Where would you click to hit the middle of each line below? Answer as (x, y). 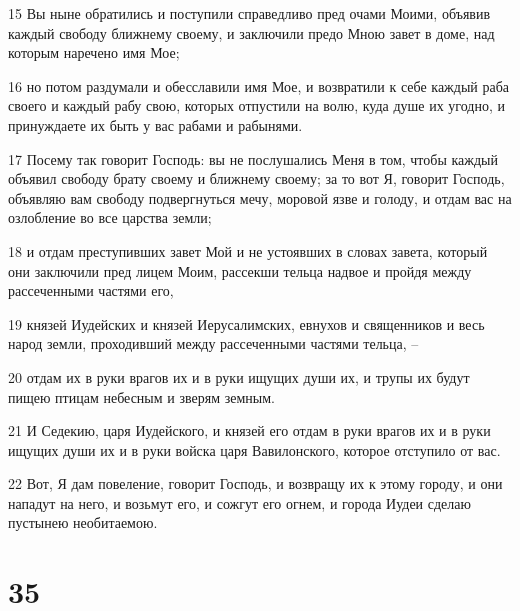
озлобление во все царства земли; (110, 217)
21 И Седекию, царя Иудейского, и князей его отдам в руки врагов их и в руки (249, 430)
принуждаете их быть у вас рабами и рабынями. (155, 124)
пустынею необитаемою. (83, 522)
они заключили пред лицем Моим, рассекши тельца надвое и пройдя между (240, 270)
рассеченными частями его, (91, 290)
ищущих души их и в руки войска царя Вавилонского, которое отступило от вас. (254, 449)
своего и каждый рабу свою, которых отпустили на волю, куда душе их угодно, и (256, 105)
